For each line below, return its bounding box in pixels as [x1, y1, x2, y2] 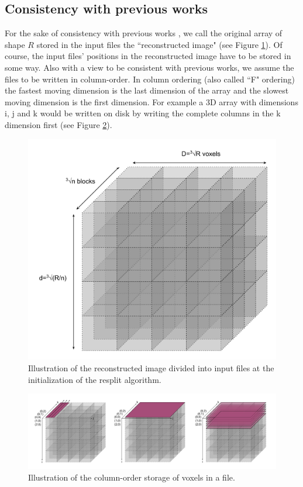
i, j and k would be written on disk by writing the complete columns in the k [5, 107, 281, 119]
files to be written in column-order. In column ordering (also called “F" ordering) [5, 72, 295, 85]
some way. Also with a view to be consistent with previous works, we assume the [5, 61, 294, 73]
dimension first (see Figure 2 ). [5, 118, 112, 130]
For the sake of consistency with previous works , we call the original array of [5, 27, 283, 39]
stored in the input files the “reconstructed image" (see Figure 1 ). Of [36, 38, 283, 50]
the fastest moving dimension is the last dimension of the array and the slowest [5, 84, 289, 96]
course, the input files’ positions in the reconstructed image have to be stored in [5, 50, 291, 62]
